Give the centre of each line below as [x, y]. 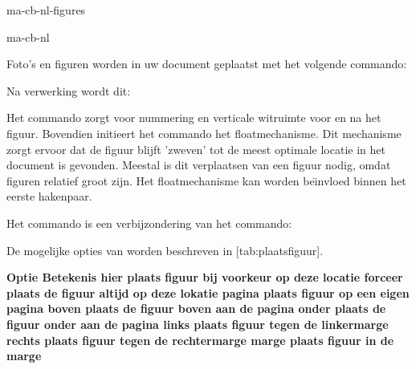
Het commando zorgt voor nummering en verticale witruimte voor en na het [194, 118]
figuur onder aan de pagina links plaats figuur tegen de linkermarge [198, 324]
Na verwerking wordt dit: [69, 90]
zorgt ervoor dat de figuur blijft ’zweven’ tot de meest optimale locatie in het [196, 149]
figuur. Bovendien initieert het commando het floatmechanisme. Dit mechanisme [204, 133]
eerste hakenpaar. [49, 196]
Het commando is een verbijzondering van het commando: [149, 223]
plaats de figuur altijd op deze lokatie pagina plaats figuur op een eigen [208, 292]
